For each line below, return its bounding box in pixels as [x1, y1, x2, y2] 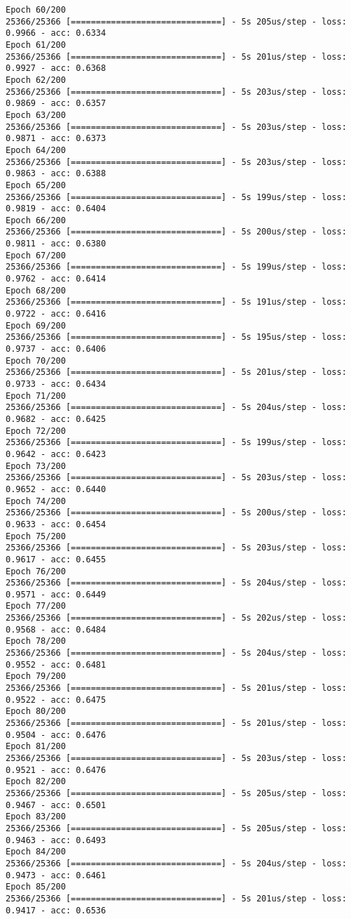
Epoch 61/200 [6, 39, 66, 50]
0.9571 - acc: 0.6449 [6, 589, 106, 600]
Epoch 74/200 [6, 496, 66, 506]
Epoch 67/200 [6, 250, 66, 260]
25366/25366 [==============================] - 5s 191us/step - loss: [6, 297, 347, 308]
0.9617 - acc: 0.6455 [6, 554, 106, 564]
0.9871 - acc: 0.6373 [6, 133, 106, 144]
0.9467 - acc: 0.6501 [6, 800, 106, 810]
